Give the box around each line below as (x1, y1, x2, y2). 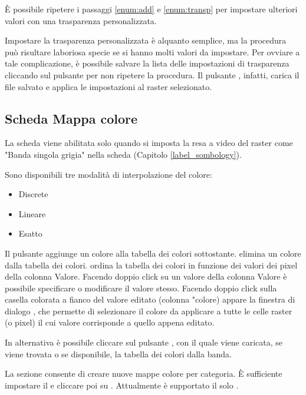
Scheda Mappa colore (5, 109, 138, 127)
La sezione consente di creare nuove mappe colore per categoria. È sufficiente (5, 367, 282, 380)
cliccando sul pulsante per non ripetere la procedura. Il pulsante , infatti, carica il (5, 68, 300, 81)
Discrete (18, 188, 48, 200)
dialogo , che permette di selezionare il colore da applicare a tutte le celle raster (5, 304, 292, 317)
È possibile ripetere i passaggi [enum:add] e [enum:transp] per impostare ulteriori (5, 3, 298, 15)
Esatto (18, 227, 42, 240)
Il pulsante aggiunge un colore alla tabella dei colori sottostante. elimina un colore (5, 247, 301, 259)
